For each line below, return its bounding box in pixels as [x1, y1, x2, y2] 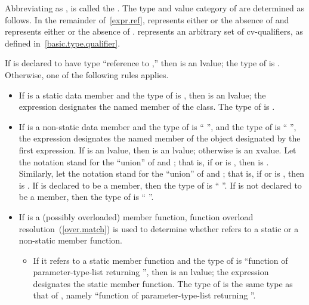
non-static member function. [18, 234, 122, 247]
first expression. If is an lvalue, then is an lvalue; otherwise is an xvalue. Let [18, 143, 296, 156]
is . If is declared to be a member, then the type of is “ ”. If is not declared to [18, 178, 302, 191]
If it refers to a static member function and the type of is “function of [33, 254, 288, 266]
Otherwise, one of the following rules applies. [5, 68, 169, 81]
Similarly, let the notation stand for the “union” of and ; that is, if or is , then [18, 167, 305, 180]
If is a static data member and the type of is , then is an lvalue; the [18, 88, 266, 101]
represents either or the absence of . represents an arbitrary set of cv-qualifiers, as [5, 25, 303, 38]
